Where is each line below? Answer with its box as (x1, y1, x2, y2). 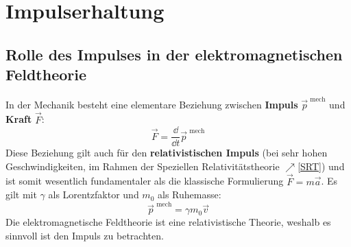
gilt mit (5, 187, 37, 202)
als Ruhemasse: (158, 187, 221, 202)
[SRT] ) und (298, 158, 345, 173)
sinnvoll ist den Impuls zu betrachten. (5, 228, 164, 243)
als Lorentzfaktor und (48, 187, 139, 202)
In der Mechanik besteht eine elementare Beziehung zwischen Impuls (5, 97, 298, 111)
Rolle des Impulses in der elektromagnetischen (5, 43, 343, 64)
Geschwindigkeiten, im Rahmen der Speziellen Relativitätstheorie (5, 158, 280, 173)
